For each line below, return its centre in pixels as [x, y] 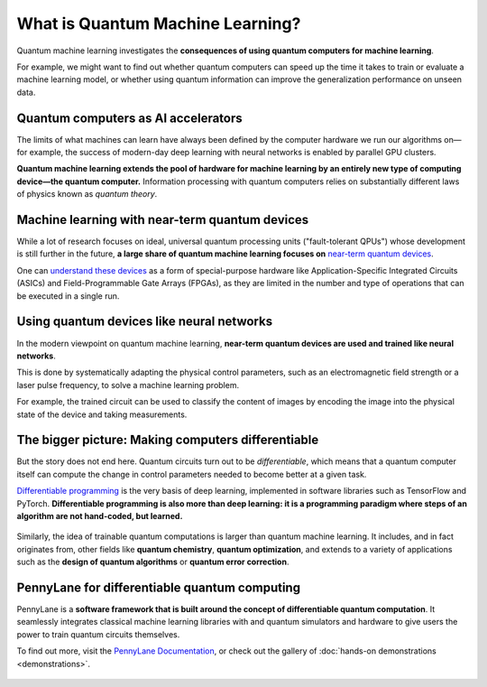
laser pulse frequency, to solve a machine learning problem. [128, 385]
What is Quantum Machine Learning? [159, 23]
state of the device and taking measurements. [102, 414]
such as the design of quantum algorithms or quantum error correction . [153, 562]
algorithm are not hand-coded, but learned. [100, 515]
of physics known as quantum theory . [87, 194]
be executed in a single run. [68, 296]
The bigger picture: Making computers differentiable [168, 440]
